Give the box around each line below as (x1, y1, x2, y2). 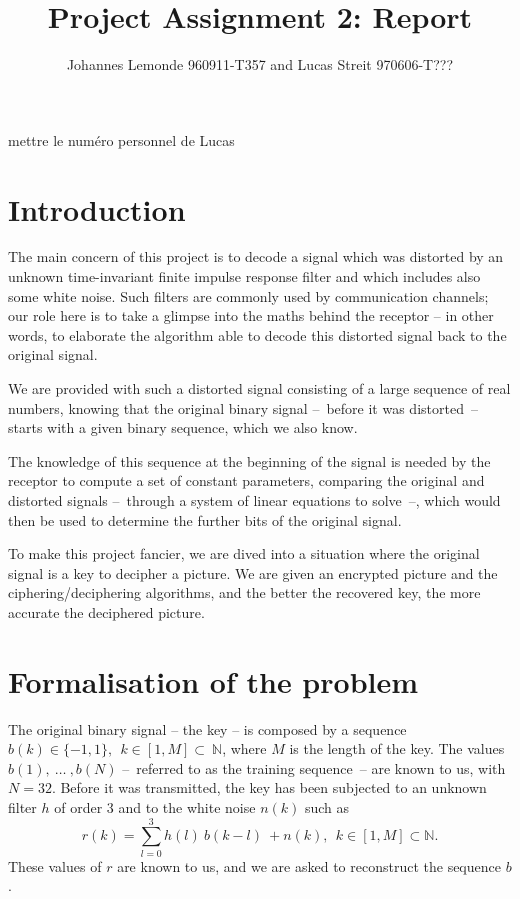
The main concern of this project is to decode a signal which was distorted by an (8, 246, 504, 267)
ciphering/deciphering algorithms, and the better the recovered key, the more (8, 582, 481, 603)
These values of (8, 855, 102, 876)
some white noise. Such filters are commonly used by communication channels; (8, 285, 489, 306)
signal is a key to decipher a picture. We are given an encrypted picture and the (8, 562, 498, 583)
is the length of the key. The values (289, 738, 505, 759)
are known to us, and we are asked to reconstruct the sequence (117, 855, 501, 876)
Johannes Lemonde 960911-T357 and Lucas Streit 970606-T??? (66, 54, 454, 75)
